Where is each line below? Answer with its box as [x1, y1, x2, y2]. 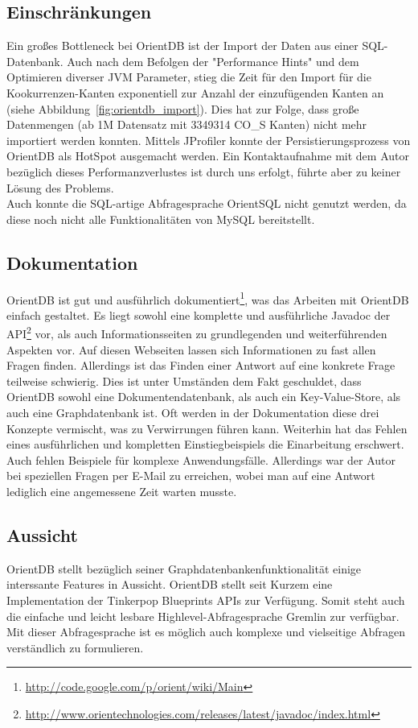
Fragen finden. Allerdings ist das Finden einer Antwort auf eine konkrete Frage [6, 357, 395, 374]
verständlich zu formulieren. [6, 639, 144, 656]
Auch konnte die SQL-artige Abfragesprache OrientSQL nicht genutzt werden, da [6, 195, 407, 212]
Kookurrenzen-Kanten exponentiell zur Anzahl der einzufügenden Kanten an [6, 84, 384, 101]
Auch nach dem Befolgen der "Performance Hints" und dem [67, 52, 359, 69]
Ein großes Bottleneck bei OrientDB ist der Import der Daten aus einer [6, 37, 359, 54]
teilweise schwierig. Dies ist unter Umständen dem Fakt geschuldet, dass [6, 372, 362, 389]
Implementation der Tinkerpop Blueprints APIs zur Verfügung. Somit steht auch [6, 591, 405, 608]
